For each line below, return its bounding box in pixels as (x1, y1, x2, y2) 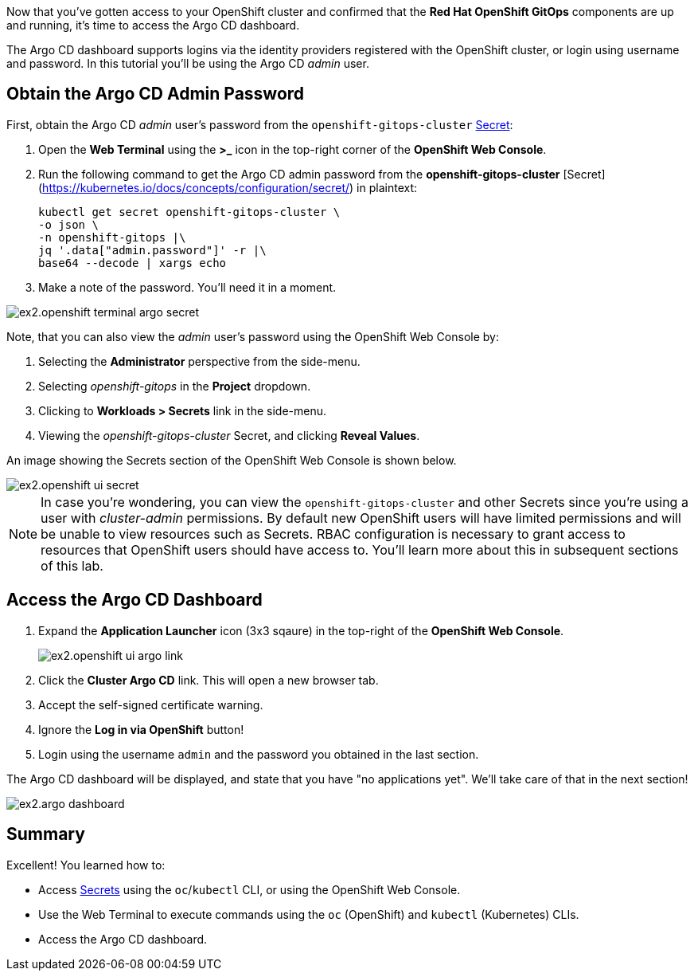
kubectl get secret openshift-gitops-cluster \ (38, 205, 341, 218)
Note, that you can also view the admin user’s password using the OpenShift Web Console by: (6, 329, 499, 343)
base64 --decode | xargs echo (38, 256, 227, 269)
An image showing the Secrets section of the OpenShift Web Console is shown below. (6, 453, 457, 467)
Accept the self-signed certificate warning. (38, 697, 263, 712)
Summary (6, 824, 85, 845)
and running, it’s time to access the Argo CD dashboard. (6, 18, 300, 32)
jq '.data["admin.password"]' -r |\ (38, 243, 267, 257)
